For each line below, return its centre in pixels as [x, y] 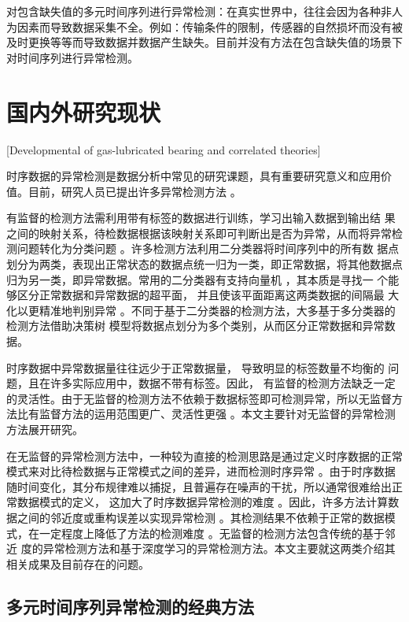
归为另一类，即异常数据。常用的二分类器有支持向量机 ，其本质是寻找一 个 [197, 279]
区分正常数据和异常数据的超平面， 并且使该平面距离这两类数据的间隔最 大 [208, 295]
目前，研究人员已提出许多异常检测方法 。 [134, 191]
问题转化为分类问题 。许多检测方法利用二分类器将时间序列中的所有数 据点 [208, 248]
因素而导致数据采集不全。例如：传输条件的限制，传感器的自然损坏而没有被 [210, 26]
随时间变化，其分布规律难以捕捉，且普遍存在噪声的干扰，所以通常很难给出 [199, 486]
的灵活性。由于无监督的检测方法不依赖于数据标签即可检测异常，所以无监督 [199, 398]
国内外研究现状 [84, 111]
